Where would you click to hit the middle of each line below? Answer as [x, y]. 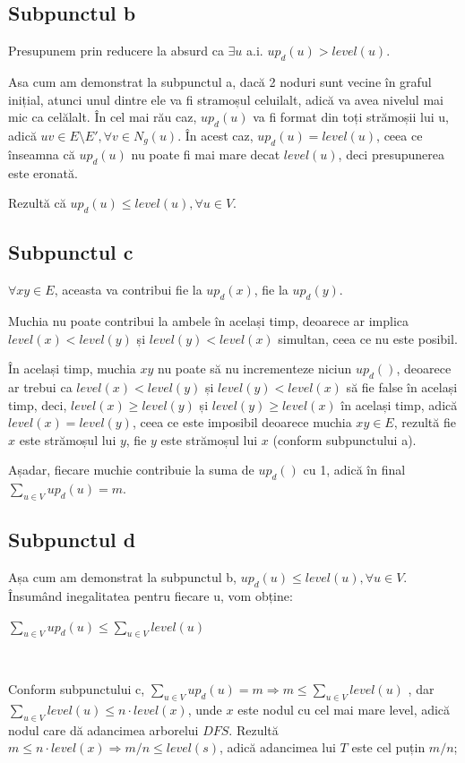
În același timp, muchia [72, 369]
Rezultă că [37, 203]
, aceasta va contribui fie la [128, 290]
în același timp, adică [399, 404]
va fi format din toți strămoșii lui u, [351, 117]
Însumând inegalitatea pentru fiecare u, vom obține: [151, 595]
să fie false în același [402, 386]
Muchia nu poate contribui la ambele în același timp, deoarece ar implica [209, 320]
